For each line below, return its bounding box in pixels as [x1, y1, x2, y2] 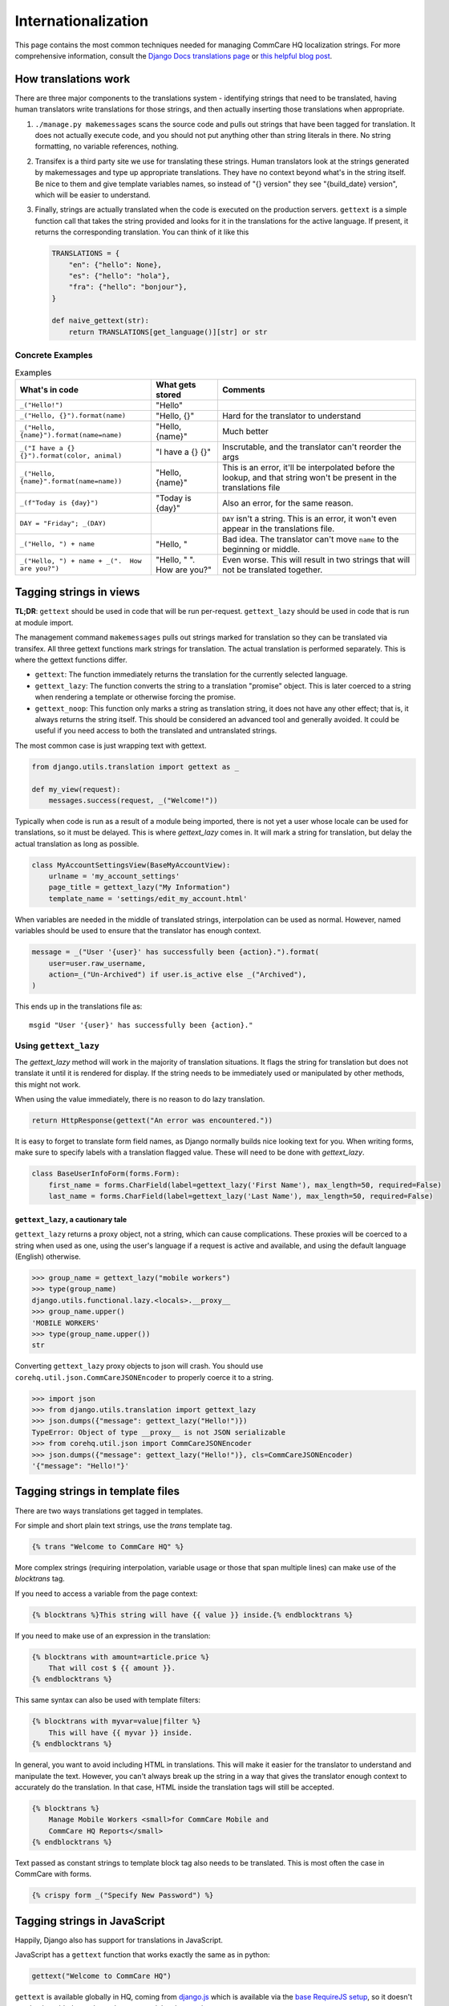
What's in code [19, 384, 79, 395]
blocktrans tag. [14, 1574, 66, 1584]
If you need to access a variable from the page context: [14, 1589, 198, 1598]
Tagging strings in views [14, 586, 140, 599]
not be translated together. [221, 564, 323, 575]
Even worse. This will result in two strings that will [221, 554, 411, 565]
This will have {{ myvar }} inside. [48, 1728, 192, 1737]
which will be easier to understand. [34, 189, 151, 200]
